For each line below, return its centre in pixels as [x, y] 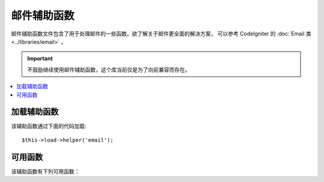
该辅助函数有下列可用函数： [45, 171]
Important [40, 59]
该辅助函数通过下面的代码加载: [49, 126]
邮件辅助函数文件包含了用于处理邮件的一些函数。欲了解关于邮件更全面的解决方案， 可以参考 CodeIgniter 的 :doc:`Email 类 [161, 34]
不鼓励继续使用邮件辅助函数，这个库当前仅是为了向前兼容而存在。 [109, 70]
